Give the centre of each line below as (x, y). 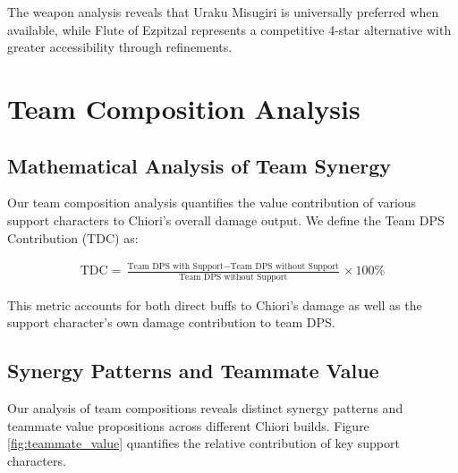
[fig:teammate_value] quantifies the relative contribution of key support (204, 443)
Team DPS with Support (175, 267)
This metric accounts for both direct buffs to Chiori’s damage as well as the (215, 304)
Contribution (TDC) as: (73, 237)
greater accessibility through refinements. (120, 47)
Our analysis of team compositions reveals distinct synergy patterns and (205, 408)
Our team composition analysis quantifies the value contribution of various (212, 203)
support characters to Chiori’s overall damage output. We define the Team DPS (226, 220)
